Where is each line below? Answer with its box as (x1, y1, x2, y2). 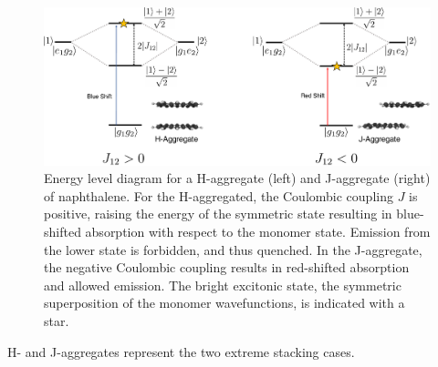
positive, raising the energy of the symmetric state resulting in (44, 204, 392, 223)
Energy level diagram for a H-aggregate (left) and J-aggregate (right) (44, 168, 431, 188)
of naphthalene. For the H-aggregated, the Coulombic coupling (44, 186, 393, 205)
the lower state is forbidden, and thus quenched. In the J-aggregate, (44, 240, 422, 259)
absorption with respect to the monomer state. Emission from (85, 222, 431, 241)
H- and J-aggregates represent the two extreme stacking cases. (7, 342, 355, 361)
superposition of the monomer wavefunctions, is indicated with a (44, 293, 405, 312)
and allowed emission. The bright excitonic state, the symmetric (44, 275, 401, 294)
